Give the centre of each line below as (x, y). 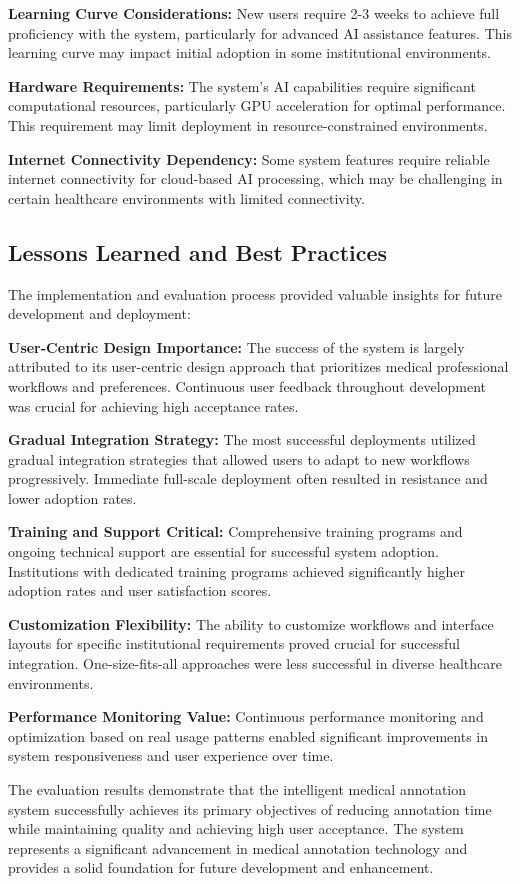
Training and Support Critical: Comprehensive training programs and (235, 531)
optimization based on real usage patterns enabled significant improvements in (248, 735)
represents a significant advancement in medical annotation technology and (238, 847)
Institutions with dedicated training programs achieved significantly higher (237, 570)
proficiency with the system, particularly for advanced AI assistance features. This (260, 32)
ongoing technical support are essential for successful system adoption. (223, 551)
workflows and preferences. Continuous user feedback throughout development (247, 385)
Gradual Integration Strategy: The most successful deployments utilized (242, 439)
